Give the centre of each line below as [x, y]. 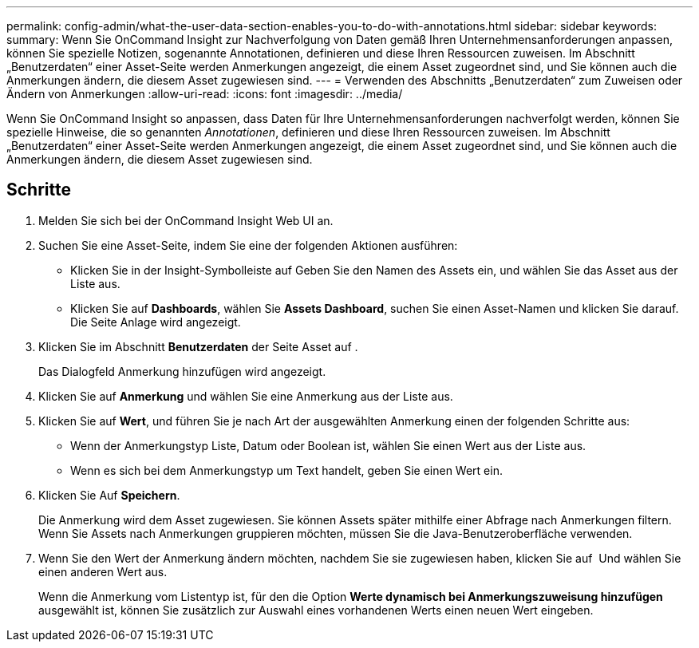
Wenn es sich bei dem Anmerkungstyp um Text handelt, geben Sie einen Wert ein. [286, 470]
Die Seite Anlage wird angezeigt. [156, 322]
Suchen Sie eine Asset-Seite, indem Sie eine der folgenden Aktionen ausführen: [248, 245]
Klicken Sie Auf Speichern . [109, 495]
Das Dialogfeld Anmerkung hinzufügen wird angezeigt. [182, 371]
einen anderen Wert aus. [103, 571]
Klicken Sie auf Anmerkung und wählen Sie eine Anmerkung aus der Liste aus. [246, 396]
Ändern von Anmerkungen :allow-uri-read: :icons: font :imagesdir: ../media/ [205, 94]
